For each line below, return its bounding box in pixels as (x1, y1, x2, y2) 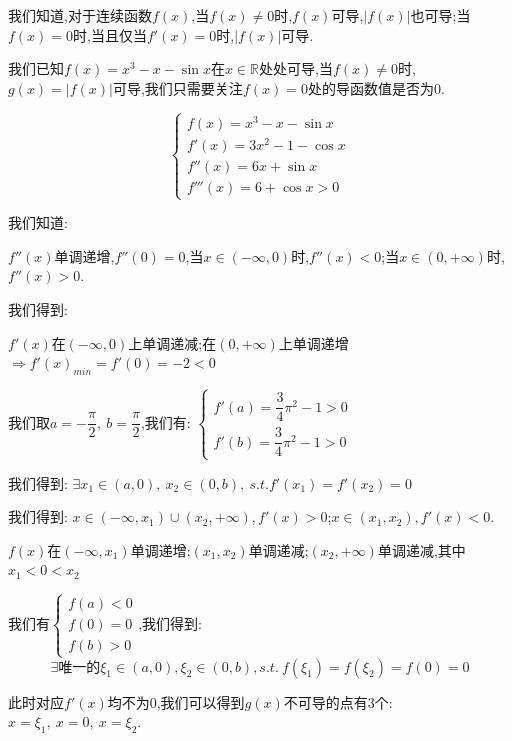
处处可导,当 (259, 58, 333, 79)
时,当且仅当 (73, 24, 147, 45)
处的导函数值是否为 (307, 77, 434, 98)
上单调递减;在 (128, 332, 217, 353)
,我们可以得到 (156, 691, 245, 712)
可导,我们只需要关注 (112, 77, 243, 98)
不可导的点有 (283, 691, 368, 712)
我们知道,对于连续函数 (8, 5, 152, 25)
